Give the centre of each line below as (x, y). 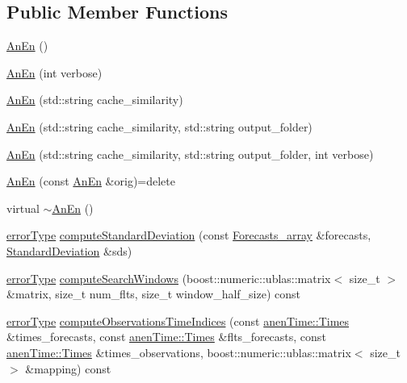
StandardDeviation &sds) (69, 250)
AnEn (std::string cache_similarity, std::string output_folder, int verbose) (190, 154)
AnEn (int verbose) (55, 72)
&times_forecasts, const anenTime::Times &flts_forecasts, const (166, 337)
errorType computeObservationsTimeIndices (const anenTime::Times (178, 321)
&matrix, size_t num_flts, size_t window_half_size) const (154, 294)
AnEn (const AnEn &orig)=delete (91, 181)
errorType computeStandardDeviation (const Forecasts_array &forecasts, (189, 235)
